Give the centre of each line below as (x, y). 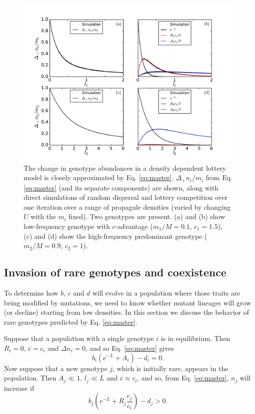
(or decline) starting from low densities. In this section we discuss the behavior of (127, 312)
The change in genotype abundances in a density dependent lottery (125, 168)
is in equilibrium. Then (195, 338)
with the (43, 216)
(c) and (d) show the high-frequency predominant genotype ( (115, 236)
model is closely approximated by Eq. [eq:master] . (99, 177)
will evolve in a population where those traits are (166, 293)
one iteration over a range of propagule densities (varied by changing (127, 207)
